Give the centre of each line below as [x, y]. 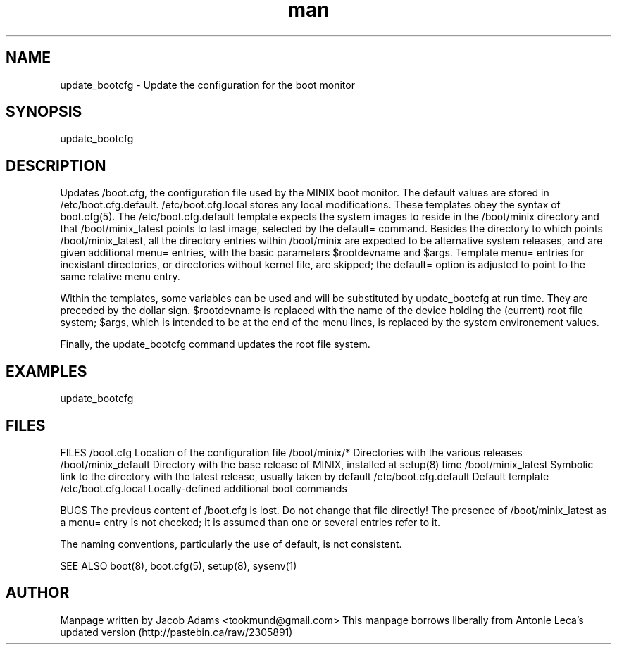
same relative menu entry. [120, 277]
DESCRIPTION [56, 165]
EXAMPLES [46, 371]
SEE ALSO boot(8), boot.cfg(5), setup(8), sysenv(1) [179, 565]
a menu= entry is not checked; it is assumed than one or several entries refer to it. [250, 522]
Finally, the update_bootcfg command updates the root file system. [215, 344]
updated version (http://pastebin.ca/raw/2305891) [176, 632]
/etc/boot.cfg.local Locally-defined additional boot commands [204, 488]
